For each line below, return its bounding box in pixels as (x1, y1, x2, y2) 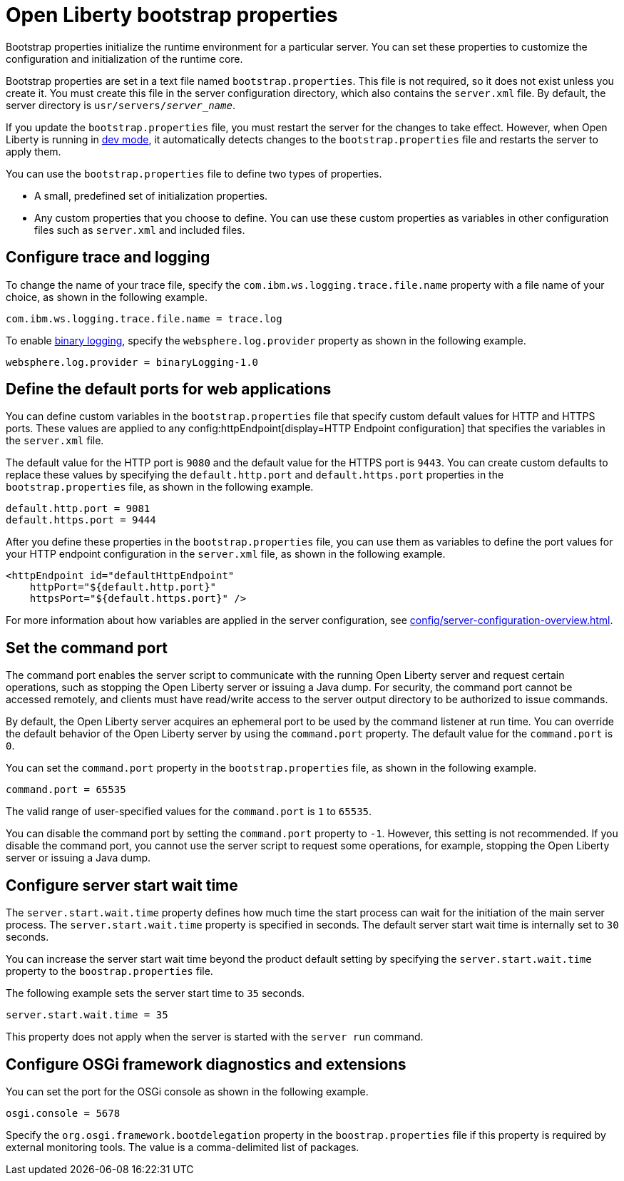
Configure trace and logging (6, 248, 210, 267)
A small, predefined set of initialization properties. (34, 189, 268, 202)
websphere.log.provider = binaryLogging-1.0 (6, 356, 259, 368)
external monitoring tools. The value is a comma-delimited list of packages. (6, 1140, 359, 1153)
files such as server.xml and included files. (34, 223, 245, 236)
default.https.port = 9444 (6, 514, 156, 526)
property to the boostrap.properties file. (6, 965, 213, 978)
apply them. (6, 145, 61, 158)
